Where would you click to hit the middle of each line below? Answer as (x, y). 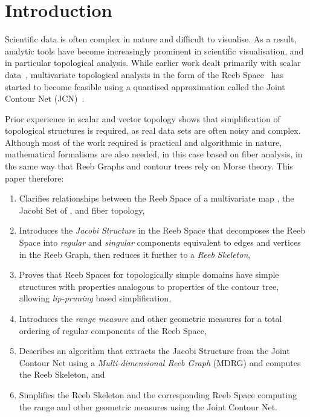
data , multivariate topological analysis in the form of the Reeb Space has (144, 74)
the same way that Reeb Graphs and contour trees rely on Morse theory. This (149, 166)
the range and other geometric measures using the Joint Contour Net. (148, 406)
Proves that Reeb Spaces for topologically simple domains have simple (149, 274)
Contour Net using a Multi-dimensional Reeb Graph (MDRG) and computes (160, 362)
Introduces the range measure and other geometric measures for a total (150, 318)
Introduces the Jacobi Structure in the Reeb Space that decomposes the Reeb (162, 230)
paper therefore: (34, 178)
